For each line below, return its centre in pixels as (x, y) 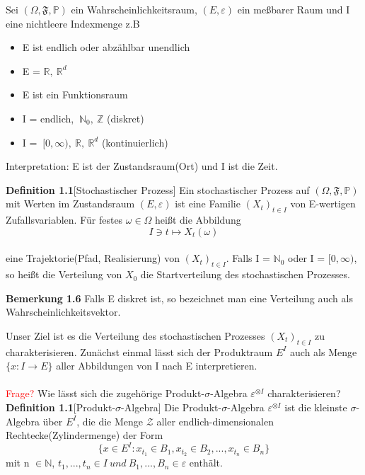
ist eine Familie (208, 204)
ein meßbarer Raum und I (294, 9)
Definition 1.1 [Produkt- (61, 407)
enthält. (206, 463)
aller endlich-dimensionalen (215, 421)
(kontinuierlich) (135, 142)
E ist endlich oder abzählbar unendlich (106, 47)
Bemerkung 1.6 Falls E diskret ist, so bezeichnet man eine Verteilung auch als (179, 298)
